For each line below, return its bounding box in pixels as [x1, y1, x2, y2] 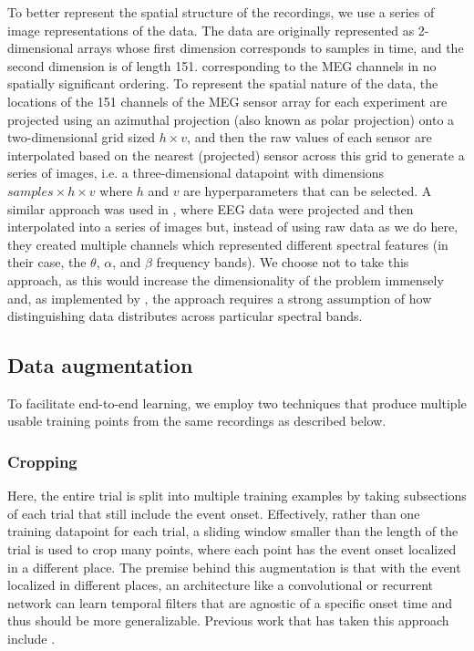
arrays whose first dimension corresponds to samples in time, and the [77, 38, 464, 57]
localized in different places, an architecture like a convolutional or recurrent [7, 575, 434, 594]
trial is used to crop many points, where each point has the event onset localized [7, 540, 457, 559]
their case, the [7, 253, 87, 272]
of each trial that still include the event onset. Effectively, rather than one [7, 503, 420, 522]
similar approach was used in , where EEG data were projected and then [7, 199, 414, 218]
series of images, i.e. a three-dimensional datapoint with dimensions [7, 163, 385, 182]
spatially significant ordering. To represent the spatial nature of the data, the [7, 74, 438, 93]
